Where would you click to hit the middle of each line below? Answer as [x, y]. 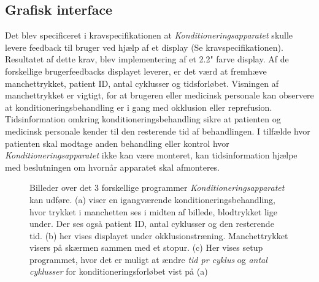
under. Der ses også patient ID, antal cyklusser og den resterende [152, 224]
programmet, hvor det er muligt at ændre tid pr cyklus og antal [148, 259]
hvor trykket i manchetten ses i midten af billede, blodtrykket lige [153, 211]
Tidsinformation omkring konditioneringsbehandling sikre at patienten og [143, 119]
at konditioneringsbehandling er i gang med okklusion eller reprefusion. [139, 107]
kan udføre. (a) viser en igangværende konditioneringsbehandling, [152, 199]
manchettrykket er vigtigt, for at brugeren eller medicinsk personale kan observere [159, 95]
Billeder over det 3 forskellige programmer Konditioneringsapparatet [157, 187]
